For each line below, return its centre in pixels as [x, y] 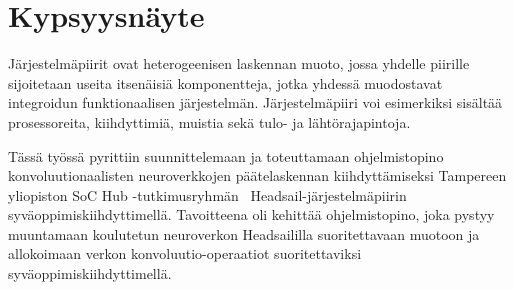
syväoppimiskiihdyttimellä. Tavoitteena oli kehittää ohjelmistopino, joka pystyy [251, 214]
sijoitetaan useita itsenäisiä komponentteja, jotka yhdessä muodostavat [225, 82]
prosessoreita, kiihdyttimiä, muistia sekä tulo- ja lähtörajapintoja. [209, 121]
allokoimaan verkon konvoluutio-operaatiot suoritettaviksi [185, 253]
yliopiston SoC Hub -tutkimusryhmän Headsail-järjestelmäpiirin [207, 194]
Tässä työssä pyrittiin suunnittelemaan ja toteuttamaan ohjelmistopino [226, 155]
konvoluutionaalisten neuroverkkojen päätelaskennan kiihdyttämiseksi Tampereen [257, 175]
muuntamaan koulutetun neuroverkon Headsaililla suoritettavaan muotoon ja [244, 233]
